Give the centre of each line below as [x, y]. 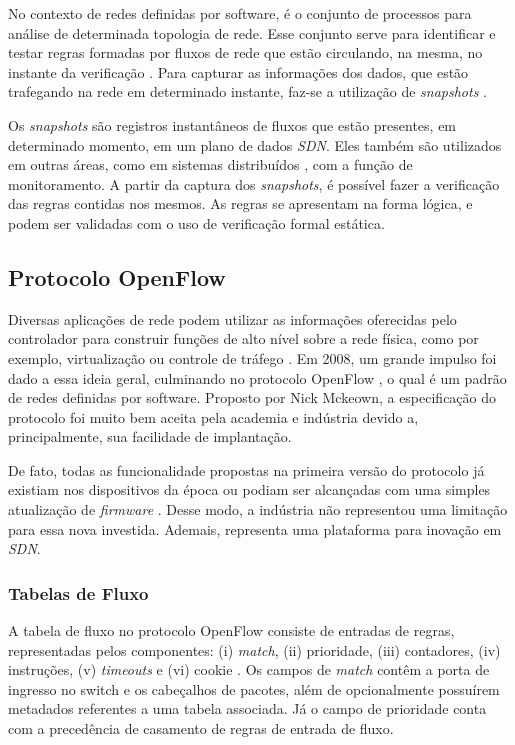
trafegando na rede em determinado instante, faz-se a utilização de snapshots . [247, 91]
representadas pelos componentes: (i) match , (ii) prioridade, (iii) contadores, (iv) [254, 649]
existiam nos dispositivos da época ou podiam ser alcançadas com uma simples [249, 489]
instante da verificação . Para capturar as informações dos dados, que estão [238, 71]
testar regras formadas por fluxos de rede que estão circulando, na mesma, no [245, 52]
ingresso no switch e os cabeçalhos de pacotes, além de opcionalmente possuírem [254, 688]
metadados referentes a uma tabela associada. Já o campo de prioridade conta [247, 708]
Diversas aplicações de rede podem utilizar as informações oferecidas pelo [232, 318]
